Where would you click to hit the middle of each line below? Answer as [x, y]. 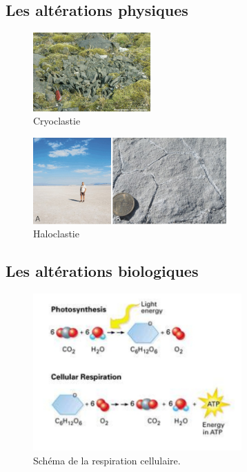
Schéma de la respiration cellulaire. [107, 460]
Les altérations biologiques [102, 271]
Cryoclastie [57, 121]
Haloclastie [56, 234]
